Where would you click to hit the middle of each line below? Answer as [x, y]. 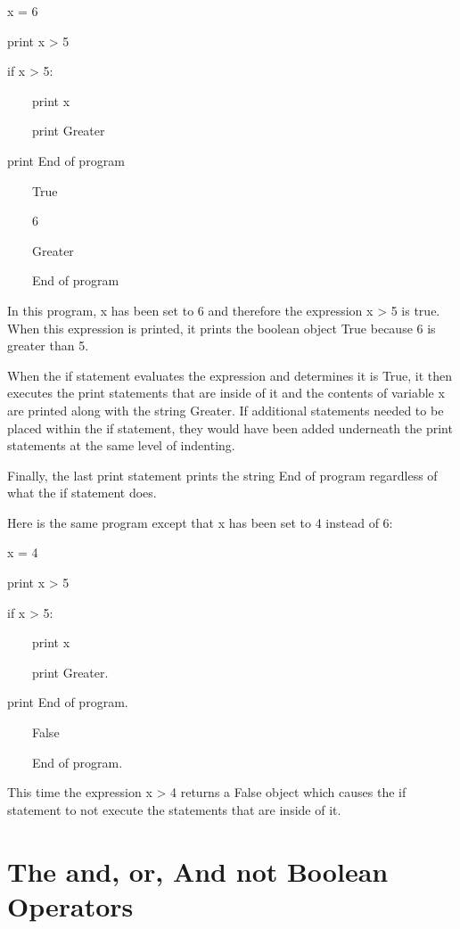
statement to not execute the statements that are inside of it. [174, 809]
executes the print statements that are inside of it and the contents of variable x [226, 393]
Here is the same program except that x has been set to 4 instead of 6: [200, 522]
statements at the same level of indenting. [121, 445]
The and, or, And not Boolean [198, 871]
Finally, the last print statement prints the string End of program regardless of [222, 475]
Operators [70, 905]
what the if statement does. [82, 493]
